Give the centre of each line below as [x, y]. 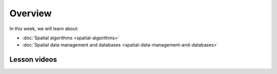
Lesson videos [33, 59]
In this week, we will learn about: [44, 29]
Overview [31, 13]
